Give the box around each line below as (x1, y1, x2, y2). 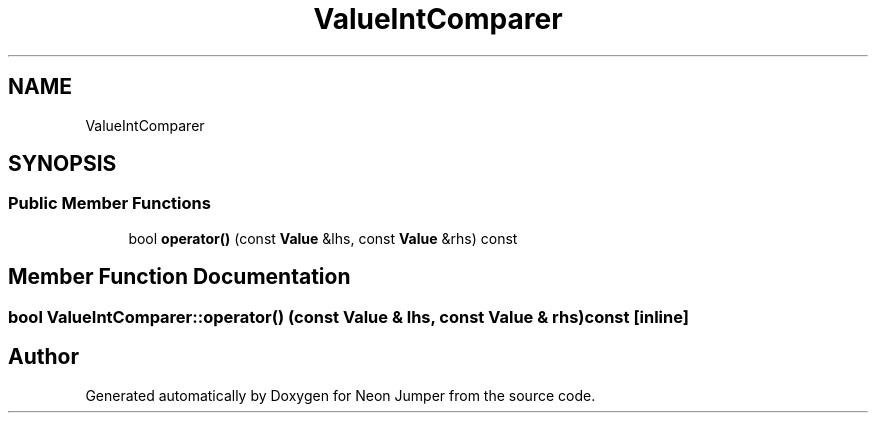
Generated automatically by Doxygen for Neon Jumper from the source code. (85, 386, 596, 404)
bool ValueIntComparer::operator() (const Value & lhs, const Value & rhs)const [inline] (8, 306, 689, 327)
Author (8, 344, 79, 370)
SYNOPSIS (8, 151, 117, 177)
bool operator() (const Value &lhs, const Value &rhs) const (128, 229, 518, 247)
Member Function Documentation (8, 264, 351, 290)
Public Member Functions (8, 193, 211, 214)
